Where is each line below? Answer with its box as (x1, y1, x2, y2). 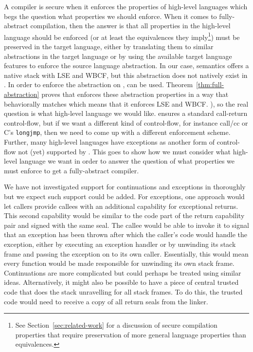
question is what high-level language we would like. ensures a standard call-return (4, 108, 248, 118)
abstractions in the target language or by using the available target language (4, 51, 232, 61)
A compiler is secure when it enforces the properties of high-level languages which (4, 1, 248, 11)
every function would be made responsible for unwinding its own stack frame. (4, 258, 235, 268)
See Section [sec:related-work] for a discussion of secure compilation (15, 320, 217, 330)
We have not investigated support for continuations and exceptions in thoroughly (4, 182, 246, 192)
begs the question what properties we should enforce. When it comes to (4, 11, 217, 21)
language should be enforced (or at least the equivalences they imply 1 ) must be (4, 30, 240, 42)
